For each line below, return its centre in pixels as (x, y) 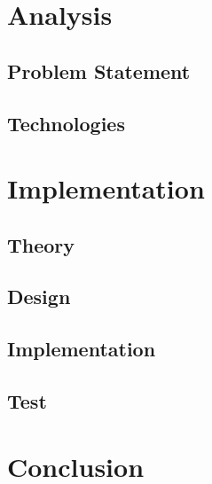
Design (39, 297)
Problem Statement (99, 70)
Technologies (66, 123)
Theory (41, 244)
